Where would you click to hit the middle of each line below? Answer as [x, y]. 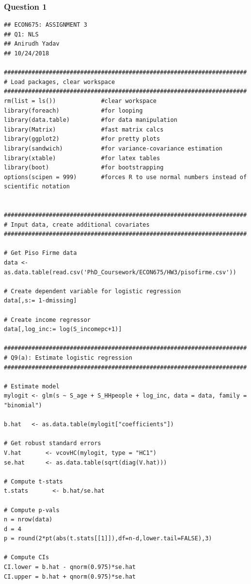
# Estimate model [32, 386]
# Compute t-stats [33, 481]
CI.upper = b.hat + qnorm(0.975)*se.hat [70, 576]
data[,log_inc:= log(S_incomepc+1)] [63, 329]
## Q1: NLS [21, 34]
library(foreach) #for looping [73, 110]
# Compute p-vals [32, 510]
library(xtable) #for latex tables [82, 158]
